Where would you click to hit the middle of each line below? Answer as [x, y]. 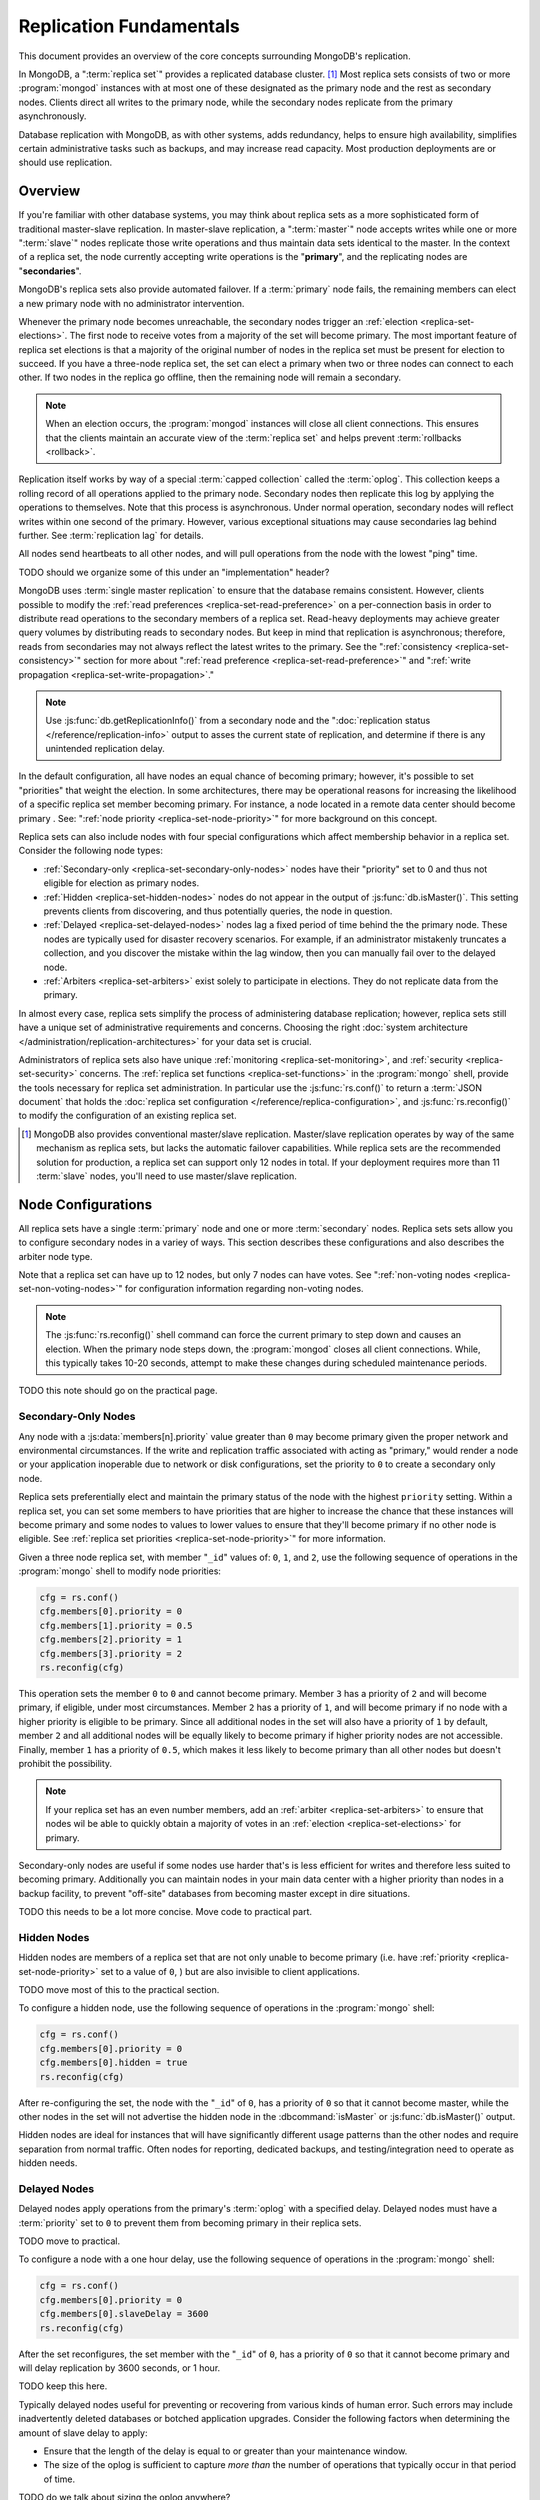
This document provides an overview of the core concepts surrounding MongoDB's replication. [214, 56]
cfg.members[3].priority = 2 [111, 1653]
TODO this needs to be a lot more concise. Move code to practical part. [165, 1912]
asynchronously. [52, 116]
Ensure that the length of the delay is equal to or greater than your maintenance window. [225, 2451]
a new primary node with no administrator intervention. [131, 303]
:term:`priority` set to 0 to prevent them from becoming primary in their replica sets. [190, 2222]
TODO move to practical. [69, 2241]
